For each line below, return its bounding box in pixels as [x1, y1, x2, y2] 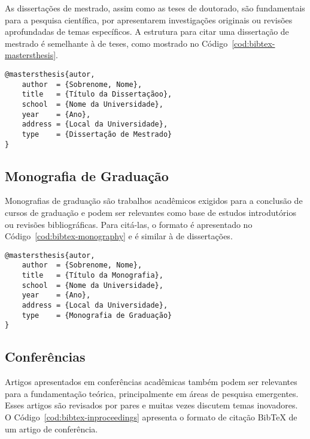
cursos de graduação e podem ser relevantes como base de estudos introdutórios [5, 206, 296, 219]
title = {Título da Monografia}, [22, 271, 163, 280]
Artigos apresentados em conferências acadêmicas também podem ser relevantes [5, 375, 297, 388]
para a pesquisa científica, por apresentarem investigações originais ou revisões [5, 13, 293, 26]
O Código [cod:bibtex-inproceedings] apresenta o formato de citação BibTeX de [5, 411, 297, 423]
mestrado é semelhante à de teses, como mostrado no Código [5, 37, 228, 49]
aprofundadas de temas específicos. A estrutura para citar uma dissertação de [5, 25, 289, 38]
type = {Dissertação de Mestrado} [22, 130, 172, 139]
